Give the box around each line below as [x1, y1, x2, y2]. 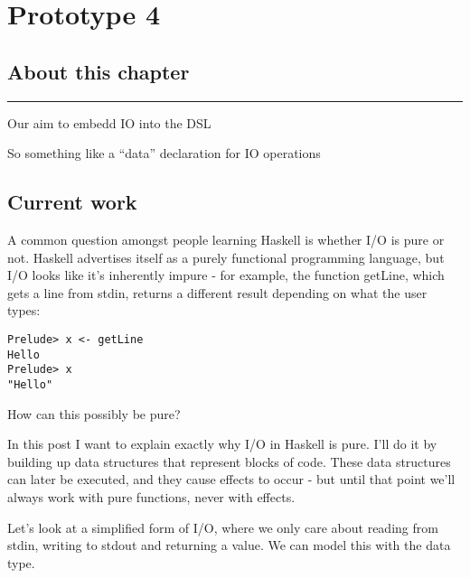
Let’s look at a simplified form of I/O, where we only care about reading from [7, 517, 438, 536]
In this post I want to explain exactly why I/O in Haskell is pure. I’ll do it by [7, 434, 437, 453]
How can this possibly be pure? [7, 404, 181, 423]
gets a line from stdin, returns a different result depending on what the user [7, 283, 428, 302]
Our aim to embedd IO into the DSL [7, 113, 211, 132]
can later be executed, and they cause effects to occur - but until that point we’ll [7, 470, 456, 489]
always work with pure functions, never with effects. [7, 487, 296, 506]
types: [7, 301, 41, 320]
